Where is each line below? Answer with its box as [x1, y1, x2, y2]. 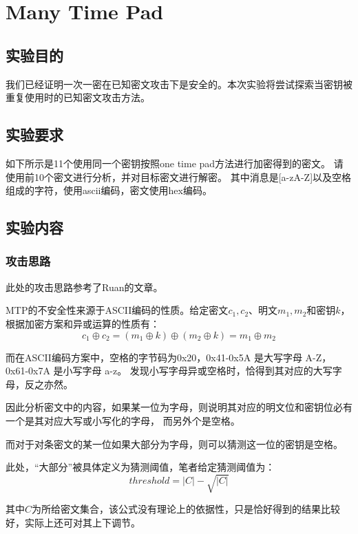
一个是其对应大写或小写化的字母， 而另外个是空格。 [6, 413, 240, 427]
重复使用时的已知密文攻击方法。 [6, 90, 150, 105]
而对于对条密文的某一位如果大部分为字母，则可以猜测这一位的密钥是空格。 [6, 436, 343, 451]
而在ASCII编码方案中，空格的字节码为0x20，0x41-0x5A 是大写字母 [6, 350, 302, 364]
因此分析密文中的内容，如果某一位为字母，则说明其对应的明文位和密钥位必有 [6, 400, 352, 414]
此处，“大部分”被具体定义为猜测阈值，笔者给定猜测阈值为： [6, 460, 275, 474]
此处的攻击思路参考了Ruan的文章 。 [6, 279, 163, 294]
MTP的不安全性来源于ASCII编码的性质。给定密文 [6, 303, 229, 317]
